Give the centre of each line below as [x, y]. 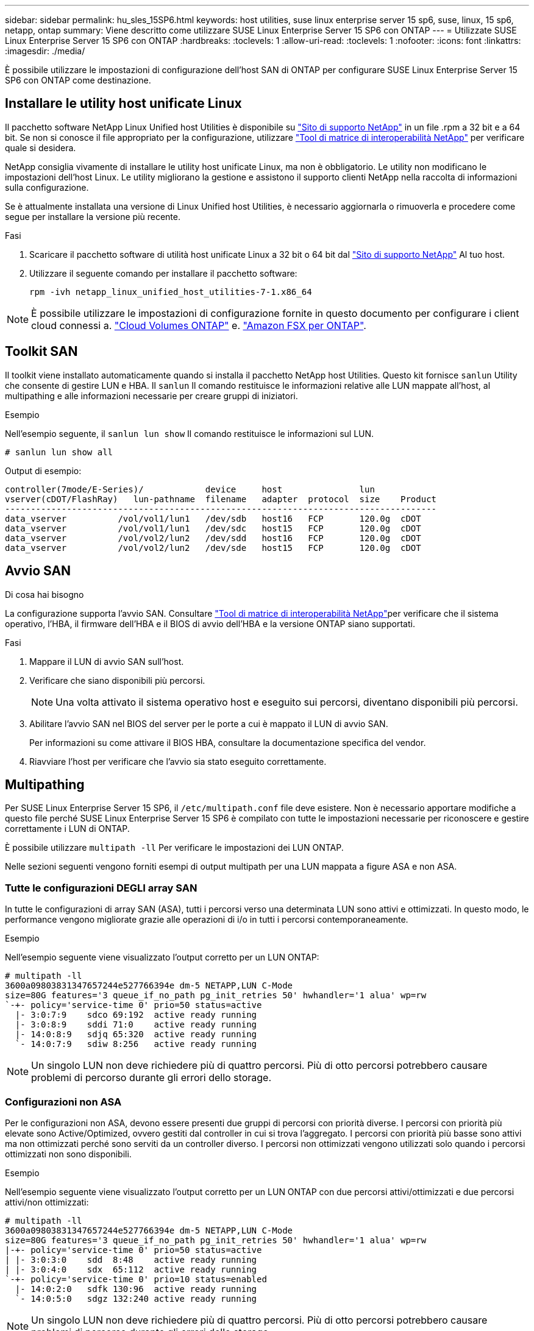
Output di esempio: [43, 470]
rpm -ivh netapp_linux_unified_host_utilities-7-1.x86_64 [171, 292]
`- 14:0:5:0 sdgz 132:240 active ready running [136, 1298]
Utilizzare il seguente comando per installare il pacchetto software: [163, 273]
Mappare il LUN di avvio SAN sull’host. [107, 661]
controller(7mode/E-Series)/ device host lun [190, 489]
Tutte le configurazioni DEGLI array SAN [101, 888]
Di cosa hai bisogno [44, 594]
